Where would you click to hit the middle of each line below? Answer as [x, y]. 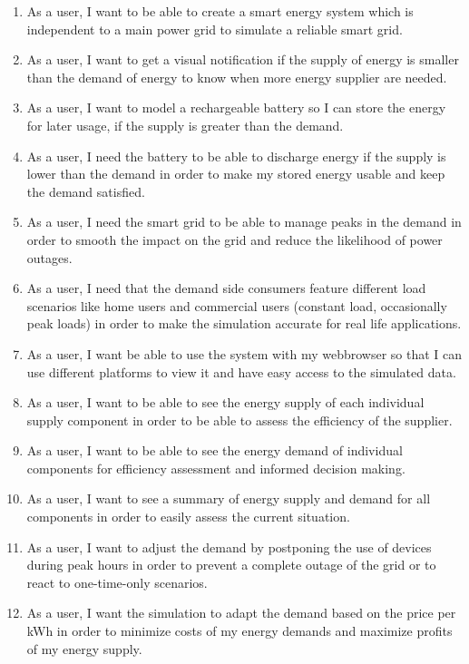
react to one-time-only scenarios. [117, 582]
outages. [49, 257]
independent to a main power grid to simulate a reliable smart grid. [215, 29]
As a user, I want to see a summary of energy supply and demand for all [229, 498]
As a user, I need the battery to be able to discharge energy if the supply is [236, 156]
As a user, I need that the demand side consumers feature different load [226, 288]
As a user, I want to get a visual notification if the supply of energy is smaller [243, 59]
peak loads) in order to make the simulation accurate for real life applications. [244, 323]
